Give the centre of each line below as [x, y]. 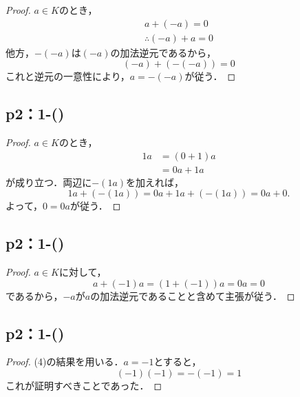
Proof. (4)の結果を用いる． [65, 362]
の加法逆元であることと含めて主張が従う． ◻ [193, 295]
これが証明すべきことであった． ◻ [84, 386]
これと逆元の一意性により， [68, 76]
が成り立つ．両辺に [49, 182]
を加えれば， [155, 182]
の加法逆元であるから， [163, 52]
